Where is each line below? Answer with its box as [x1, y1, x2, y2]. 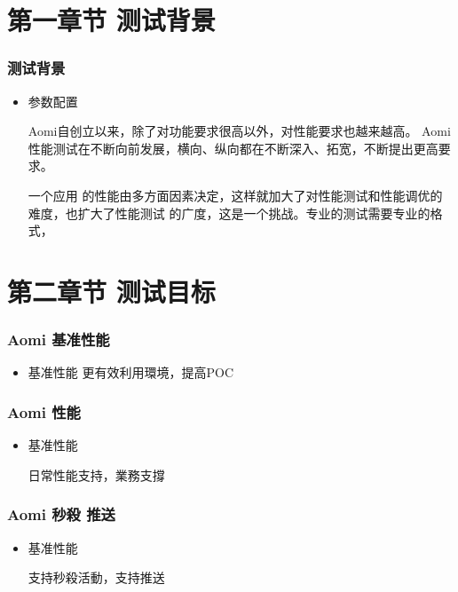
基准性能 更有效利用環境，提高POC [28, 363, 233, 382]
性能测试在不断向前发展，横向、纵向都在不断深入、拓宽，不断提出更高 [28, 138, 438, 157]
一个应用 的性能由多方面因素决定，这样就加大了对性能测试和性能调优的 [28, 185, 443, 204]
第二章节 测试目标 [7, 272, 216, 309]
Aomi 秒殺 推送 [7, 503, 115, 525]
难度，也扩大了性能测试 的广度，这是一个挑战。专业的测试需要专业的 [28, 203, 430, 222]
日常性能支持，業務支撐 [28, 465, 165, 484]
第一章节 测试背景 [7, 2, 216, 38]
